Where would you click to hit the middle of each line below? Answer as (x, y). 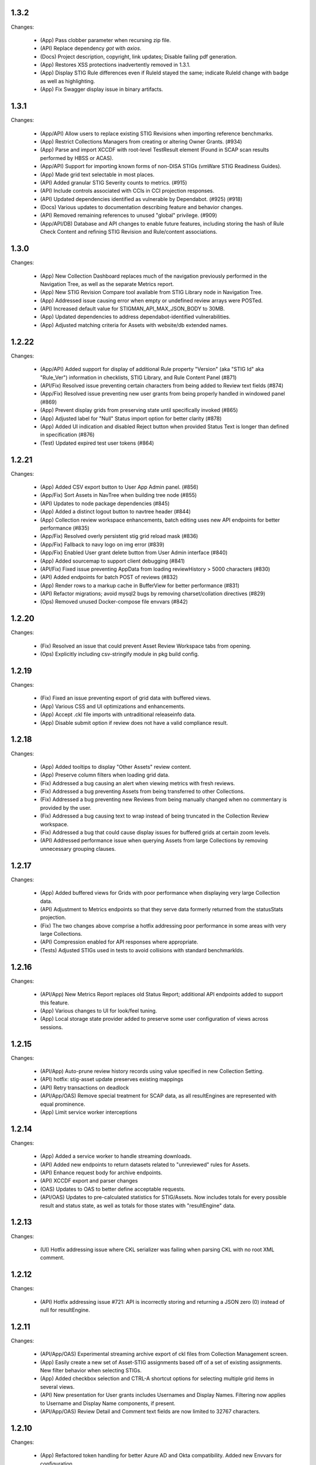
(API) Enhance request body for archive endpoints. (101, 1173)
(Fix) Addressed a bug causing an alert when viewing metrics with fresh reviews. (138, 783)
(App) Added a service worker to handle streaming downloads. (116, 1156)
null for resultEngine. (65, 1310)
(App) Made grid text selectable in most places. (97, 174)
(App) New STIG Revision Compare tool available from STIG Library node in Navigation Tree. (151, 292)
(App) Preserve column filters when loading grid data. (105, 775)
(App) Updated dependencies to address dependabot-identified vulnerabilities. (135, 317)
